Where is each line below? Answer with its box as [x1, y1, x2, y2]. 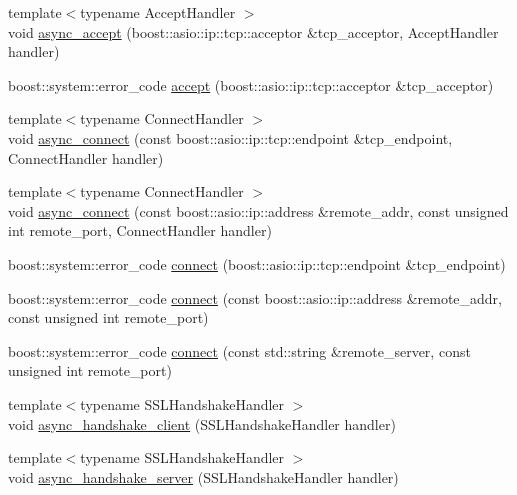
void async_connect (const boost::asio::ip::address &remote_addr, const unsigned [8, 200, 509, 221]
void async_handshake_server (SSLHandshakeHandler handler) [8, 466, 399, 487]
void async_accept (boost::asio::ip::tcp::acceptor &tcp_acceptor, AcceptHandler [8, 21, 499, 42]
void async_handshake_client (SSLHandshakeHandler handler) [8, 413, 396, 434]
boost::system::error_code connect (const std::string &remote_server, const [8, 340, 471, 361]
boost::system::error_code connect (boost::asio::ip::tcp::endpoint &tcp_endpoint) [8, 253, 506, 274]
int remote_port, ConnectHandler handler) [8, 220, 272, 241]
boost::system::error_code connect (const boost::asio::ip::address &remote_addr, [8, 287, 502, 308]
